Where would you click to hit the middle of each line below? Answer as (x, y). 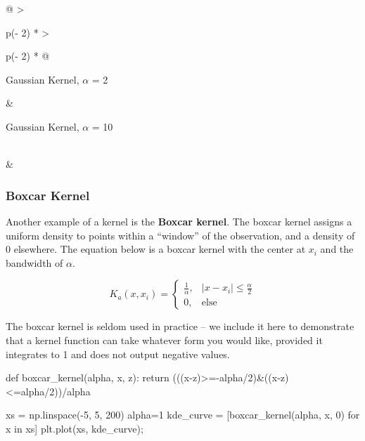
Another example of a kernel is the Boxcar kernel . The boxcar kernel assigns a (179, 221)
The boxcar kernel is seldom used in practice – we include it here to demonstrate (180, 326)
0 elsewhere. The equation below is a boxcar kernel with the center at (156, 249)
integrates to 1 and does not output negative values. (118, 354)
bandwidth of (34, 262)
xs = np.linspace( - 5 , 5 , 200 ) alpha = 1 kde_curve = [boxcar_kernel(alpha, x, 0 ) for (183, 415)
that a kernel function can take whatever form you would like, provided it (164, 340)
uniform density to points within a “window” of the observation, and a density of (180, 235)
